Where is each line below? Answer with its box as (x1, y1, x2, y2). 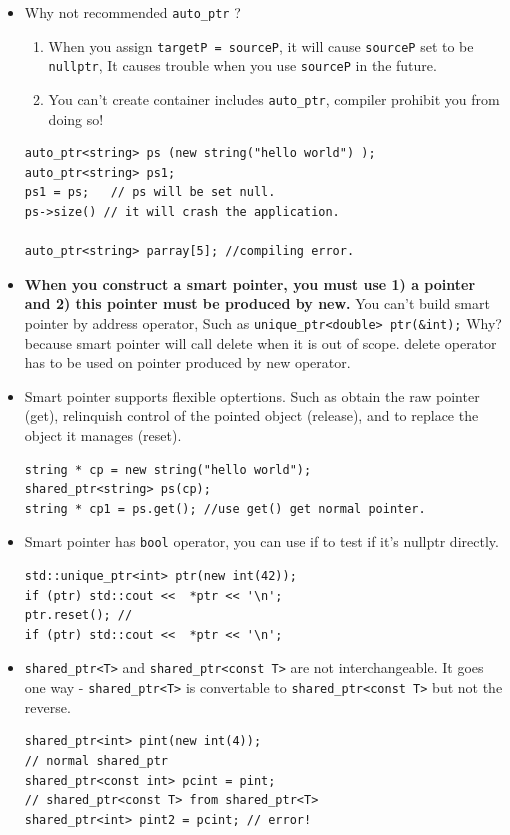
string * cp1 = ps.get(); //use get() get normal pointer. (24, 501, 426, 516)
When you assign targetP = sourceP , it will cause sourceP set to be (48, 35, 474, 56)
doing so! (48, 108, 104, 129)
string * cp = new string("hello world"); (24, 462, 312, 477)
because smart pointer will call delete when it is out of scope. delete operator (24, 332, 497, 353)
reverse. (24, 696, 71, 717)
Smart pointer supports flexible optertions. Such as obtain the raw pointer (24, 385, 480, 406)
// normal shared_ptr (24, 753, 168, 768)
